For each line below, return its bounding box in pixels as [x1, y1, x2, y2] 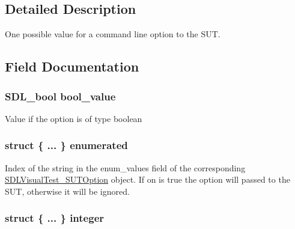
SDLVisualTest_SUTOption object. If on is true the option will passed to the [5, 173, 290, 186]
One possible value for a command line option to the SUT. [5, 28, 220, 40]
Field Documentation [5, 57, 139, 76]
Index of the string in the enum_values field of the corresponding [5, 161, 246, 174]
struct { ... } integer [5, 210, 105, 225]
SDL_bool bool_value [5, 88, 116, 103]
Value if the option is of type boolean [5, 112, 142, 124]
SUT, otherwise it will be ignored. [5, 185, 130, 197]
